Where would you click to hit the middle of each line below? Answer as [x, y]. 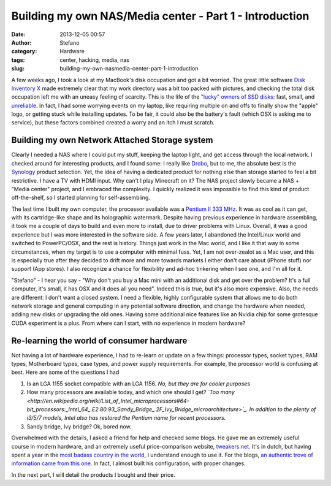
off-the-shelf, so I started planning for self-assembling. [81, 198]
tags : [18, 60]
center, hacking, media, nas [95, 60]
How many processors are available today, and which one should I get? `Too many [131, 392]
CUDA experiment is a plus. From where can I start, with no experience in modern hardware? [128, 323]
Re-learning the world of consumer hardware [99, 340]
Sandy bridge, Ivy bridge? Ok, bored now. [79, 427]
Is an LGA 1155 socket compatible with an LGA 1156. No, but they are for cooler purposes [139, 384]
